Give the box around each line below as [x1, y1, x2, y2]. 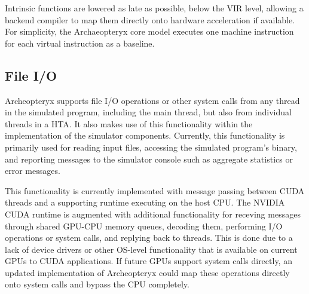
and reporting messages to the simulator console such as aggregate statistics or [5, 152, 293, 165]
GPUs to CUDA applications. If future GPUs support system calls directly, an [5, 255, 292, 267]
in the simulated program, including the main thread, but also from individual [5, 106, 292, 118]
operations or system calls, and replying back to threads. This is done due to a [5, 231, 293, 244]
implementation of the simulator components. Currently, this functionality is [5, 129, 285, 142]
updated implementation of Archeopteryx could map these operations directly [5, 266, 290, 278]
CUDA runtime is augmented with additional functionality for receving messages [5, 207, 301, 220]
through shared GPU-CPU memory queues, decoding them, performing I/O [5, 219, 283, 232]
